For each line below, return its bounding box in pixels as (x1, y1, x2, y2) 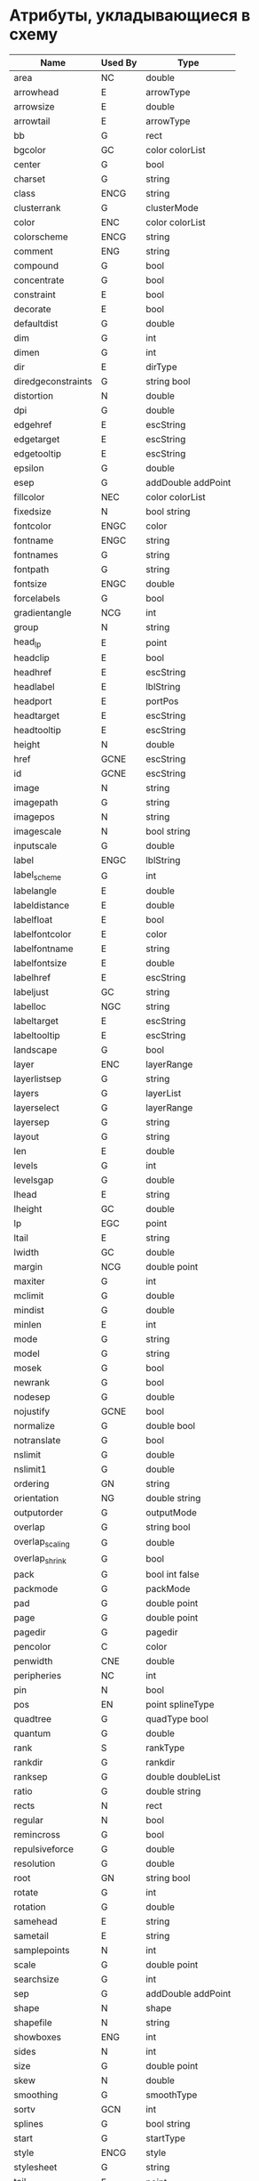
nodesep (13, 1391, 51, 1403)
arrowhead (13, 85, 59, 98)
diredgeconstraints (13, 375, 93, 387)
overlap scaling (13, 1536, 70, 1549)
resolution (13, 1857, 56, 1870)
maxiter (13, 1275, 46, 1288)
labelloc (13, 1000, 47, 1013)
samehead (13, 1915, 58, 1927)
